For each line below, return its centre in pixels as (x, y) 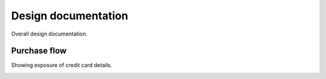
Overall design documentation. (49, 34)
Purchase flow (39, 51)
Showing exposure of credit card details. (62, 65)
